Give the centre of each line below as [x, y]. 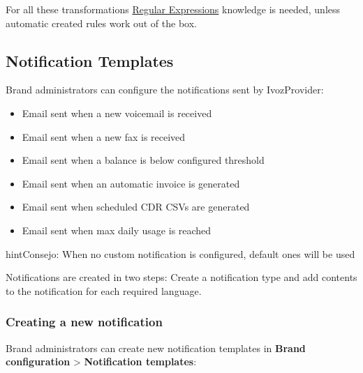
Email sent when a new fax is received [104, 136]
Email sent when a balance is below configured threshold [143, 160]
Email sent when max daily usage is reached [117, 230]
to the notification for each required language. [104, 290]
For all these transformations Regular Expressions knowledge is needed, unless [173, 9]
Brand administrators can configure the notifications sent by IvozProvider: [165, 90]
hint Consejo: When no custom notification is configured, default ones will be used [180, 253]
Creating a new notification [84, 322]
